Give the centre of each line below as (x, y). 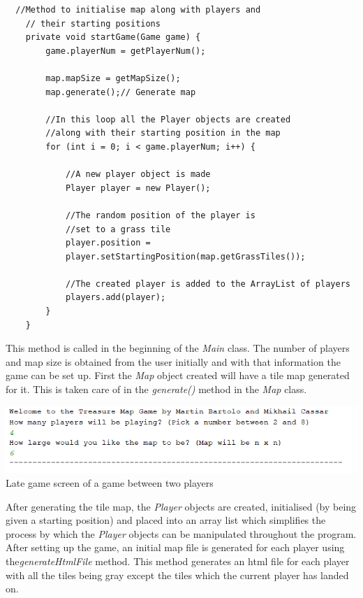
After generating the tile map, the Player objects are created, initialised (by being (181, 506)
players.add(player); (116, 298)
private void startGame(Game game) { (113, 37)
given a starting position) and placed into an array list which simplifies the (166, 520)
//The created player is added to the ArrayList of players (208, 284)
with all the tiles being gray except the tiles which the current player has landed (177, 575)
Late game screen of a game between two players (110, 483)
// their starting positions (93, 23)
